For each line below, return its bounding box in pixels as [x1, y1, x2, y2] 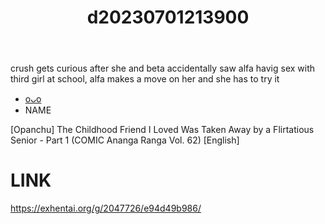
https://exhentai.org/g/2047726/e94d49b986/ [10, 202, 202, 215]
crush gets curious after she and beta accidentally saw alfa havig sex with [10, 62, 316, 75]
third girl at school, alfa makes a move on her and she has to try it [10, 73, 280, 85]
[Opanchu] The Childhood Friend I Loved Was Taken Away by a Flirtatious [10, 124, 315, 136]
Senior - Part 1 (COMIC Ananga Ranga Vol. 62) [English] [10, 134, 240, 146]
